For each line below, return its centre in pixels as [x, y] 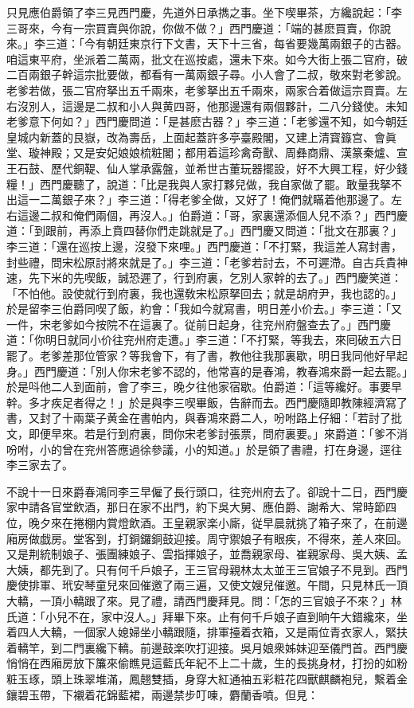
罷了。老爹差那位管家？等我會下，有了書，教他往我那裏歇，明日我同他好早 [201, 356]
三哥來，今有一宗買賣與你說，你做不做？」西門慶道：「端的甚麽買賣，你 [193, 27]
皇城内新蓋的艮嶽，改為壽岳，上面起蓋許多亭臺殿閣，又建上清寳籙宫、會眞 [201, 137]
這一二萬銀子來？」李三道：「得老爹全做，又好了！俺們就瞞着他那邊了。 [204, 199]
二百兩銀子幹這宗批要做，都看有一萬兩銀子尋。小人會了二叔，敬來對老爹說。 [207, 74]
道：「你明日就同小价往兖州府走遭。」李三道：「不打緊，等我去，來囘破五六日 [204, 340]
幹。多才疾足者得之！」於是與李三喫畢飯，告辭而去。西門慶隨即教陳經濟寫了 [207, 402]
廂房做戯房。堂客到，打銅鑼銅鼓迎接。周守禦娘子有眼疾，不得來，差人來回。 [207, 538]
